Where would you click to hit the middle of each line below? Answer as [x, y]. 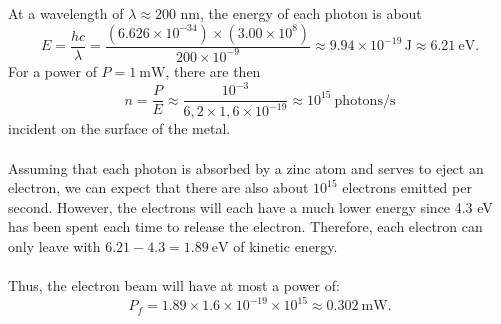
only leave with [54, 246]
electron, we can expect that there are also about [158, 187]
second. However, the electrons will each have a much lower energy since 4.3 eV [250, 206]
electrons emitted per [407, 187]
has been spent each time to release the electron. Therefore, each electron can [245, 226]
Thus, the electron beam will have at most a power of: [174, 285]
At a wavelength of [66, 13]
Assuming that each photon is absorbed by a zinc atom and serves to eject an [246, 167]
